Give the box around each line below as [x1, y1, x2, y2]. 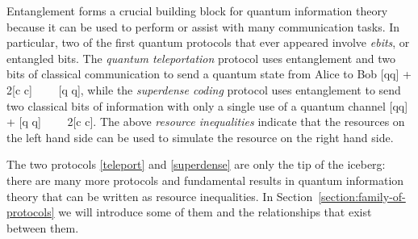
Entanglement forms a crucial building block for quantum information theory [6, 2, 388, 19]
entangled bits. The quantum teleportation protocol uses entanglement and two [6, 49, 395, 66]
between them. [6, 219, 79, 236]
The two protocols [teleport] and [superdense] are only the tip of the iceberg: [6, 156, 386, 173]
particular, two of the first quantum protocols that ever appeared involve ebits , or [6, 34, 410, 51]
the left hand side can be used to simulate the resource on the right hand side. [6, 128, 394, 145]
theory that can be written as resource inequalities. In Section [6, 187, 313, 204]
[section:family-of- [318, 187, 406, 204]
